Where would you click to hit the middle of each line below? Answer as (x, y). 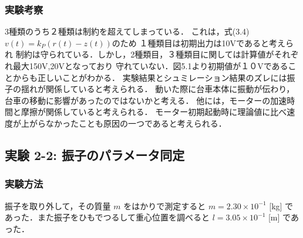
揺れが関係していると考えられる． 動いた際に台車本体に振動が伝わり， (158, 89)
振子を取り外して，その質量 (58, 205)
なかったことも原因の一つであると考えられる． (136, 123)
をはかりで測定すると (165, 205)
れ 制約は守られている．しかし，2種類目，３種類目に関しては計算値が (139, 54)
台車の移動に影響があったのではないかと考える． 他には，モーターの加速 (146, 100)
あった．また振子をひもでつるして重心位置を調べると (107, 217)
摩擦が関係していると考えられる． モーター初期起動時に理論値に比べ (154, 112)
